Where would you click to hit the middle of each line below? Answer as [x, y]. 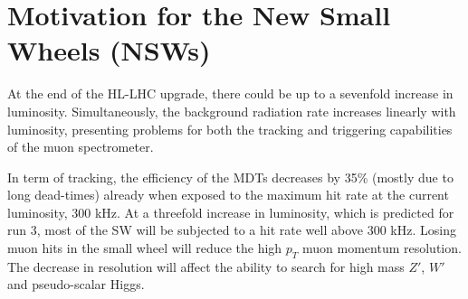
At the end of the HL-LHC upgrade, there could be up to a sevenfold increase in [230, 93]
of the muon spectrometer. [81, 147]
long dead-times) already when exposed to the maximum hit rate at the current [228, 195]
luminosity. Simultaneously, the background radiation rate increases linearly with [232, 111]
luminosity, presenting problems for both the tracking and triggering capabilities [230, 129]
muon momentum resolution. [382, 248]
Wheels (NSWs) [109, 50]
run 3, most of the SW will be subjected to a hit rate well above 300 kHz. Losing [232, 230]
